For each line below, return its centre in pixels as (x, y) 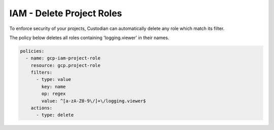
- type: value (54, 79)
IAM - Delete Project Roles (66, 13)
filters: (42, 73)
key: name (54, 87)
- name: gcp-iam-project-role (63, 58)
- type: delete (55, 115)
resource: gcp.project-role (66, 65)
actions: (42, 108)
